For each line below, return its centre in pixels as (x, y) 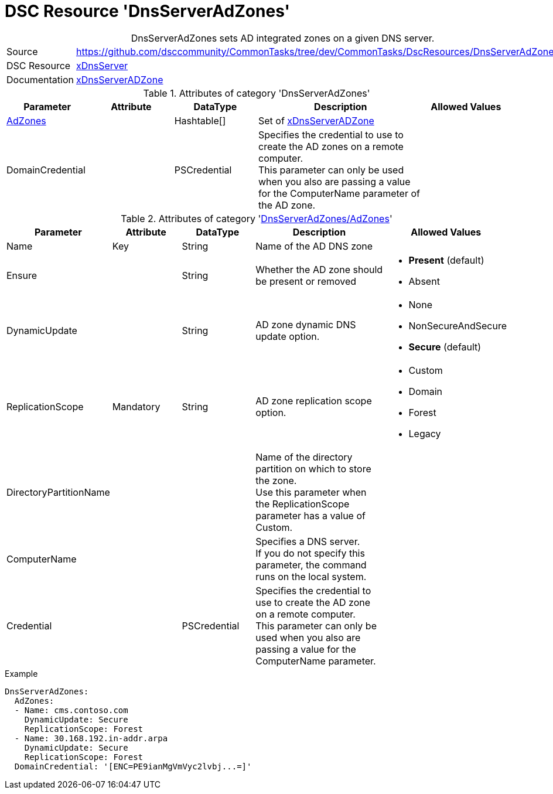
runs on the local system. (311, 576)
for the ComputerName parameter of (339, 193)
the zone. (276, 480)
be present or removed (306, 281)
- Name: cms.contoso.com (71, 710)
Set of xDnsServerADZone (316, 120)
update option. (288, 336)
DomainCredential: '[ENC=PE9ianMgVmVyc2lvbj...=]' (133, 766)
